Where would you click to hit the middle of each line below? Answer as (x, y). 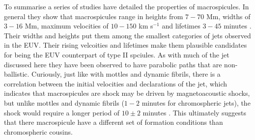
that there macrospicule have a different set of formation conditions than (113, 122)
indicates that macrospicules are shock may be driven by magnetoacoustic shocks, (127, 93)
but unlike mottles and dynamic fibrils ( (64, 102)
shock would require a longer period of (62, 112)
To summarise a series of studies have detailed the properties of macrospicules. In (127, 6)
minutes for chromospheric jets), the (196, 102)
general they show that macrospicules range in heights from (94, 16)
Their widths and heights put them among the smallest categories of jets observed (127, 35)
